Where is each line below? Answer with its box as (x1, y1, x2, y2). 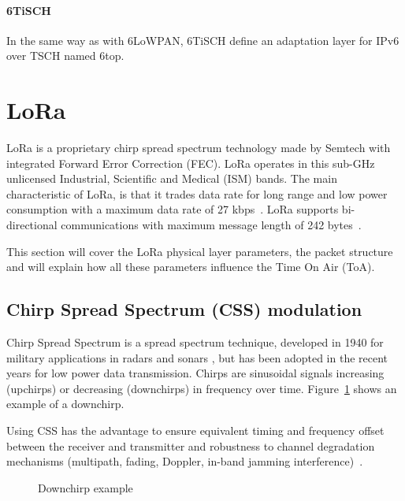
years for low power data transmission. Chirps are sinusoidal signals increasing (6, 365, 385, 381)
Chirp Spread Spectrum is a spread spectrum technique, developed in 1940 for (6, 334, 384, 351)
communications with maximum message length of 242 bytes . (61, 217, 362, 233)
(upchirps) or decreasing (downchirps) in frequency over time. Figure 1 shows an (6, 380, 397, 396)
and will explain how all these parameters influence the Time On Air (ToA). (6, 258, 375, 275)
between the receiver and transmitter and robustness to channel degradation (6, 437, 375, 454)
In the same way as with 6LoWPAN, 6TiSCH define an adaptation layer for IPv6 (6, 32, 399, 48)
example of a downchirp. (6, 395, 124, 412)
